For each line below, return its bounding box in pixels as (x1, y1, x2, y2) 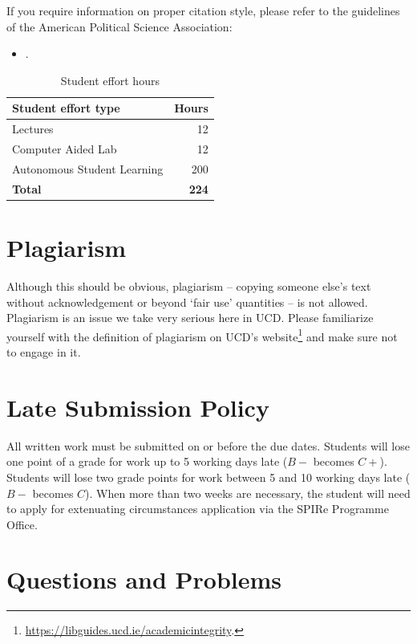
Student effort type (12, 100, 120, 116)
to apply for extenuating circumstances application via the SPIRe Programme (6, 500, 389, 517)
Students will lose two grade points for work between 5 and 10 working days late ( (6, 468, 411, 485)
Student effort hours (60, 71, 160, 88)
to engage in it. (6, 344, 81, 360)
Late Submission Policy (6, 390, 269, 423)
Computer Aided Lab (12, 141, 117, 157)
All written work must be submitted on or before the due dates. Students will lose (6, 437, 410, 454)
